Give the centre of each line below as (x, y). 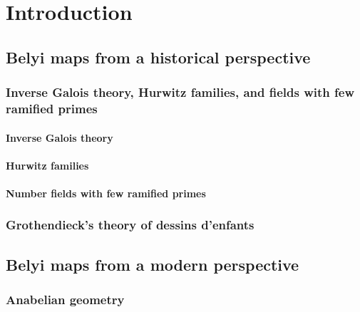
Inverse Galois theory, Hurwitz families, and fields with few (180, 92)
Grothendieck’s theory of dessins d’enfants (130, 225)
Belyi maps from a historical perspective (158, 57)
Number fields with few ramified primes (106, 193)
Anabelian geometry (65, 300)
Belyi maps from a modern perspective (153, 264)
